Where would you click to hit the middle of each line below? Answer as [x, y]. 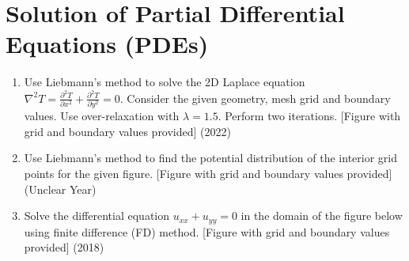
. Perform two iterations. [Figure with [309, 116]
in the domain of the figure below [322, 216]
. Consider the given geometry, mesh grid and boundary [255, 98]
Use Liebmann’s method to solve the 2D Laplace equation [165, 82]
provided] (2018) [64, 247]
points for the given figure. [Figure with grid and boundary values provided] [208, 174]
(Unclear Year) [60, 189]
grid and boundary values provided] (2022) [127, 131]
